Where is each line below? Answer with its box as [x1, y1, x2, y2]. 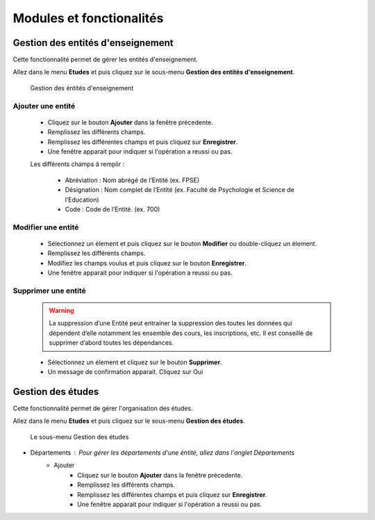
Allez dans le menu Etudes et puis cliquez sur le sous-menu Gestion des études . [12, 417, 246, 425]
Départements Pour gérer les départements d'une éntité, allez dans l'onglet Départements [30, 448, 295, 457]
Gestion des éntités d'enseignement [30, 83, 134, 92]
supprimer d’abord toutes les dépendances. [49, 339, 174, 347]
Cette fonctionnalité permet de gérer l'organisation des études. [12, 404, 194, 412]
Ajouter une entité [12, 101, 76, 111]
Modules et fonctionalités [12, 10, 164, 26]
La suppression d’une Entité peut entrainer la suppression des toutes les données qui [49, 319, 293, 327]
